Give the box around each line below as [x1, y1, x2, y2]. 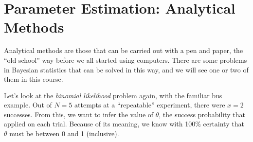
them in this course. [4, 74, 63, 84]
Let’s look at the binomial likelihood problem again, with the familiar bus [4, 90, 222, 100]
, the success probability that [159, 109, 245, 119]
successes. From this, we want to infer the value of [4, 109, 154, 119]
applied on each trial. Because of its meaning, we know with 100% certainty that [4, 119, 244, 129]
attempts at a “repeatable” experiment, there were [74, 100, 225, 110]
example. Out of [4, 100, 52, 110]
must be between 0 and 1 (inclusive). [9, 128, 119, 139]
